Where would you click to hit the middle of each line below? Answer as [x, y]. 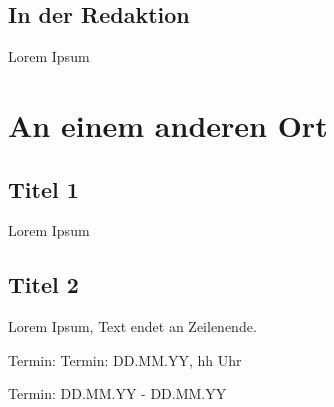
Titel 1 [43, 188]
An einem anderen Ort [168, 124]
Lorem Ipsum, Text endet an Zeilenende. [132, 326]
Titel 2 [43, 284]
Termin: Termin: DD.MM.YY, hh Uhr [125, 359]
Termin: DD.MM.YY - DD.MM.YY [117, 393]
